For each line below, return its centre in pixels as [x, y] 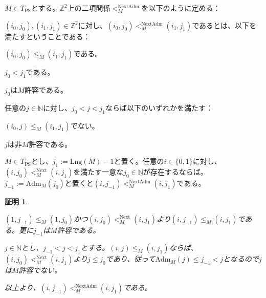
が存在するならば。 [175, 171]
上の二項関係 [89, 8]
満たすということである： [48, 36]
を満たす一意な [98, 171]
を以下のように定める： [181, 8]
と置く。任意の [139, 161]
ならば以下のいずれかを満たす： [159, 107]
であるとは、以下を [224, 25]
